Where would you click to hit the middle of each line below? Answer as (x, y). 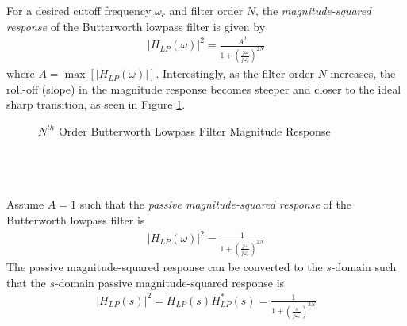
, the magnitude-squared (313, 10)
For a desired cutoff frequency (79, 10)
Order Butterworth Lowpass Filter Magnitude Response (194, 130)
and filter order (206, 10)
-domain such (364, 266)
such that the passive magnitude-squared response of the (215, 204)
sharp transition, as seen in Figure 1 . (96, 104)
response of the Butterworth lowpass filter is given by (136, 26)
